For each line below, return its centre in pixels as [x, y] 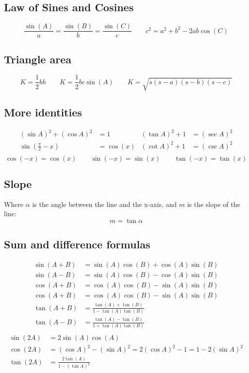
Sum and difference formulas [77, 244]
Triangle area [38, 59]
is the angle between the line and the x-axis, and [105, 204]
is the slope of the [214, 204]
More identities [43, 112]
